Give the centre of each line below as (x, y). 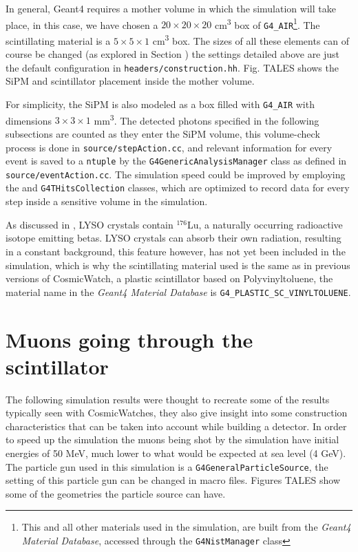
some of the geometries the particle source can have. (116, 493)
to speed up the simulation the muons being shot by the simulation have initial (172, 439)
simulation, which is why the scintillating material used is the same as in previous (178, 265)
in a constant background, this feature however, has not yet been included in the (176, 251)
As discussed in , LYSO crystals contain (89, 224)
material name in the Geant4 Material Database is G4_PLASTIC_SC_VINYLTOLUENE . (178, 291)
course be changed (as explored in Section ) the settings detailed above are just (173, 54)
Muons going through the (129, 339)
